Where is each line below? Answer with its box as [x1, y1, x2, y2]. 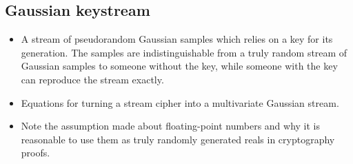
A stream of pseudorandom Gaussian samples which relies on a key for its [21, 32, 333, 46]
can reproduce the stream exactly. [21, 72, 164, 86]
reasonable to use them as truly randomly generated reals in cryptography [21, 132, 335, 146]
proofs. [21, 145, 50, 160]
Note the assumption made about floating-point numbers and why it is [21, 119, 320, 133]
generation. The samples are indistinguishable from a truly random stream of [21, 45, 347, 59]
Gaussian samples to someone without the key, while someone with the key [21, 59, 338, 73]
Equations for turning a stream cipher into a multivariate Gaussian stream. [21, 95, 339, 110]
